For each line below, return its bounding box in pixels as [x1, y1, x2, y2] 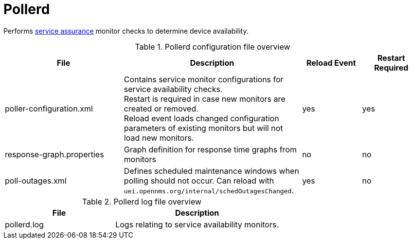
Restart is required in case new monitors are [124, 93, 286, 104]
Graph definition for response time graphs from [124, 144, 297, 154]
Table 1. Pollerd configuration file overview [135, 41, 290, 52]
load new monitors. [124, 132, 194, 143]
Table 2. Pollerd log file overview [82, 196, 202, 206]
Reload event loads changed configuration [124, 113, 279, 123]
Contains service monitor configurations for [124, 74, 284, 84]
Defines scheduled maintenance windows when [124, 166, 299, 176]
